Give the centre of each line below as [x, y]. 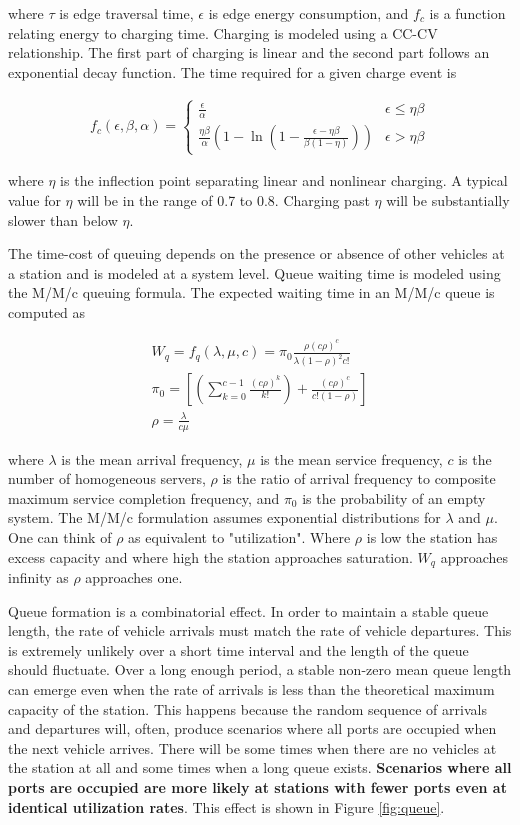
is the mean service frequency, [351, 458]
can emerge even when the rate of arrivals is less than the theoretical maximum [251, 689]
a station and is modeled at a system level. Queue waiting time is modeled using [254, 272]
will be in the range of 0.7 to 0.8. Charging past [223, 199]
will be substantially [448, 199]
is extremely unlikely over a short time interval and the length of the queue [238, 649]
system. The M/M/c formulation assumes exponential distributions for [224, 517]
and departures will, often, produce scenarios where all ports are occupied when [252, 728]
